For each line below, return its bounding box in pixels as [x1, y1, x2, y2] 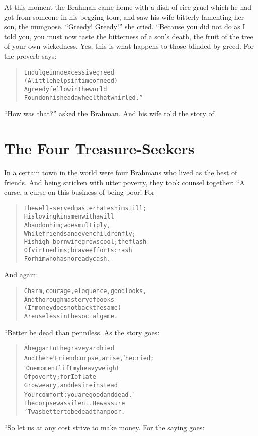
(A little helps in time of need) [24, 77, 118, 85]
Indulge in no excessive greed [24, 68, 114, 76]
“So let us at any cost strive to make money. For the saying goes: [4, 422, 205, 433]
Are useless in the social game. [24, 312, 118, 320]
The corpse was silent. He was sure [24, 400, 125, 407]
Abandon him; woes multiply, [24, 222, 111, 229]
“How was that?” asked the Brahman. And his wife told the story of [4, 108, 214, 119]
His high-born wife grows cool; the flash [24, 238, 147, 246]
